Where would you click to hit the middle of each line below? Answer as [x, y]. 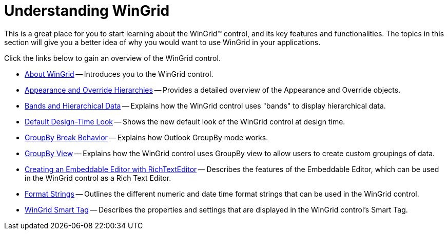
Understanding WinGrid [87, 11]
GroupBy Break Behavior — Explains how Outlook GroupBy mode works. [147, 137]
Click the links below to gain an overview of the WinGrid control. [112, 58]
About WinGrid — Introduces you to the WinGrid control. [119, 74]
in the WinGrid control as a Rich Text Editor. [98, 178]
